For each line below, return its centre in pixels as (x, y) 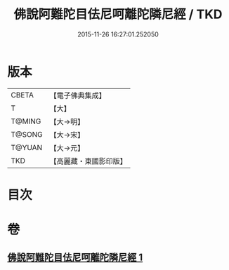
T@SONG (27, 134)
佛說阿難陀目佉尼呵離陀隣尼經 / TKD (118, 14)
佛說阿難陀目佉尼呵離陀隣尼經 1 (75, 258)
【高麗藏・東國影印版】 (89, 161)
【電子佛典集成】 (78, 95)
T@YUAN (27, 147)
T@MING (26, 121)
